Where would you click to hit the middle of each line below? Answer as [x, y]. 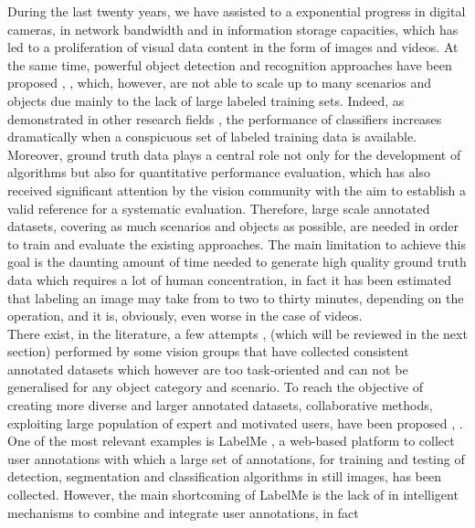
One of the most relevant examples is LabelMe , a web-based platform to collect [231, 441]
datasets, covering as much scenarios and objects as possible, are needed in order [233, 226]
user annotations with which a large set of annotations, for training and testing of [236, 458]
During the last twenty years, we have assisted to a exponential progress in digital [237, 11]
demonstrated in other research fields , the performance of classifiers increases [225, 118]
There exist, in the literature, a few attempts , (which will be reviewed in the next [237, 333]
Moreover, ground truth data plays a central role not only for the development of [234, 154]
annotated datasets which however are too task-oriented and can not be [208, 369]
